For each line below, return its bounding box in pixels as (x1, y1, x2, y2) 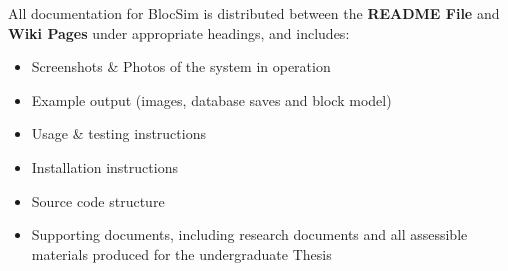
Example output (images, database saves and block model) (31, 89, 392, 110)
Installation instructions (31, 156, 178, 177)
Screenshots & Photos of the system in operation (31, 56, 331, 77)
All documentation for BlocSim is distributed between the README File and (8, 3, 500, 23)
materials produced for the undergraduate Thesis (31, 243, 332, 264)
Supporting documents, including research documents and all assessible (31, 224, 468, 245)
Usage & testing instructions (31, 123, 206, 144)
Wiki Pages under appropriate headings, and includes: (8, 22, 350, 43)
